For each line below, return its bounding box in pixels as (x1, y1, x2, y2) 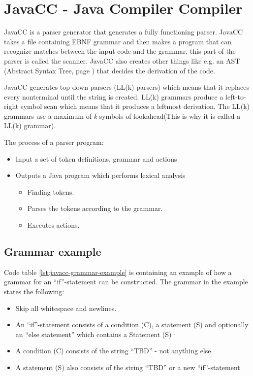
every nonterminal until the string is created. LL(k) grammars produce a (4, 91, 223, 102)
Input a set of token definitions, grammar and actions (15, 153, 177, 164)
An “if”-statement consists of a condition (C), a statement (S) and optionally (15, 319, 249, 330)
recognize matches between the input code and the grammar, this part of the (4, 46, 236, 56)
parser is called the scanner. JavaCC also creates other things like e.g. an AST (4, 55, 240, 66)
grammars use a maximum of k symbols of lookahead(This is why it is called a (4, 110, 241, 121)
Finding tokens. (27, 186, 74, 197)
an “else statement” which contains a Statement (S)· (15, 329, 177, 339)
